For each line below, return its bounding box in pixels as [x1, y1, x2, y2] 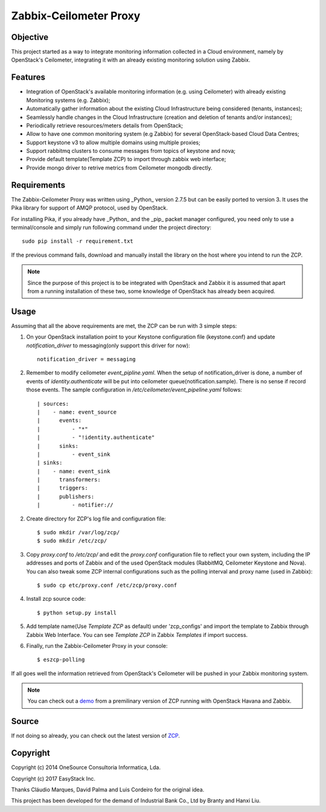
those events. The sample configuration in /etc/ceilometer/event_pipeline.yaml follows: [26, 386, 243, 394]
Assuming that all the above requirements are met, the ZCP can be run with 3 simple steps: [11, 322, 237, 329]
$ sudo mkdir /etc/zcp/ [37, 537, 107, 545]
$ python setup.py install [37, 609, 117, 616]
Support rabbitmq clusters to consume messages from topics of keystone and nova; [26, 147, 235, 155]
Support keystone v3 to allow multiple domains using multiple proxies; [26, 139, 200, 146]
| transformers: [37, 476, 101, 483]
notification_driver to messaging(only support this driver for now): [26, 342, 190, 349]
